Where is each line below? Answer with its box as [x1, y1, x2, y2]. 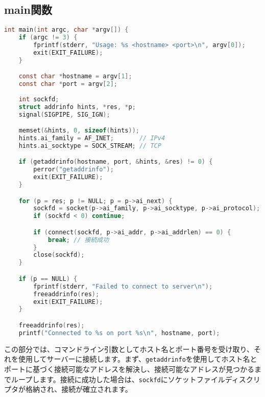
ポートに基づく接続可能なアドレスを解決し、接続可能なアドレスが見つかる [4, 363, 254, 374]
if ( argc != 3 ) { [18, 34, 78, 41]
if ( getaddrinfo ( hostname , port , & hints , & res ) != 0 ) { [18, 158, 213, 166]
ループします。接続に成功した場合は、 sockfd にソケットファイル [11, 373, 225, 384]
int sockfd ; [18, 95, 59, 103]
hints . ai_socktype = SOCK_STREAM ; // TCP [18, 142, 161, 149]
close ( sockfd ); [33, 251, 85, 259]
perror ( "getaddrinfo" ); [33, 166, 114, 173]
